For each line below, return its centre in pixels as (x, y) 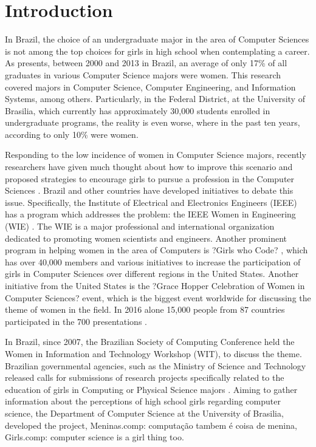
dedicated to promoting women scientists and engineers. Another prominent (146, 238)
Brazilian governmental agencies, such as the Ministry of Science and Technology (156, 365)
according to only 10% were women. (72, 134)
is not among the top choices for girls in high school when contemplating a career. (157, 51)
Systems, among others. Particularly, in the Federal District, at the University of (155, 99)
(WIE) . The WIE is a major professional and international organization (140, 226)
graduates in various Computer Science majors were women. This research (143, 74)
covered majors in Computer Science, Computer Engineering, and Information (150, 87)
